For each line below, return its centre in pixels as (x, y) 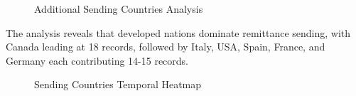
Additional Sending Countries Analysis (119, 9)
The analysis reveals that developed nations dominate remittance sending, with (178, 32)
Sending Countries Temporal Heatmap (118, 84)
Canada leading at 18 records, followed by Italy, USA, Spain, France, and (166, 47)
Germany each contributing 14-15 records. (97, 60)
